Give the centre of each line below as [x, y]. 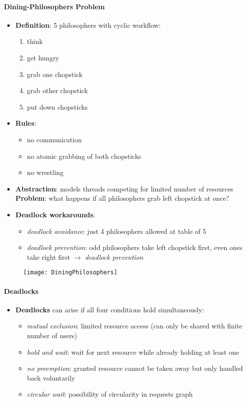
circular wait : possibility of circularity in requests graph [110, 394]
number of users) [52, 335]
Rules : [26, 123]
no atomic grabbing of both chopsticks [84, 156]
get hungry [43, 57]
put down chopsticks [57, 106]
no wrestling [45, 172]
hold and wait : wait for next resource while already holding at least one [133, 352]
